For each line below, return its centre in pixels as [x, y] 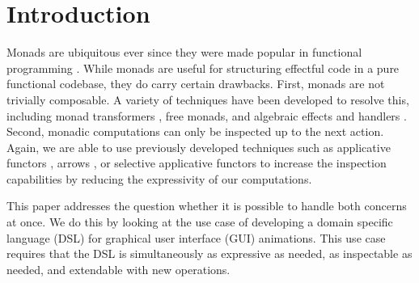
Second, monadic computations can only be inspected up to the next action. [195, 131]
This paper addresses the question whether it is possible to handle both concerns [207, 206]
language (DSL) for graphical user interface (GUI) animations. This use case [196, 237]
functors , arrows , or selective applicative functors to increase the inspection [197, 163]
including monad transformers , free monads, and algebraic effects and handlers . [207, 115]
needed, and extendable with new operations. [119, 269]
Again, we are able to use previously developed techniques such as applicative [199, 147]
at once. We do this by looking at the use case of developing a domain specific [200, 222]
